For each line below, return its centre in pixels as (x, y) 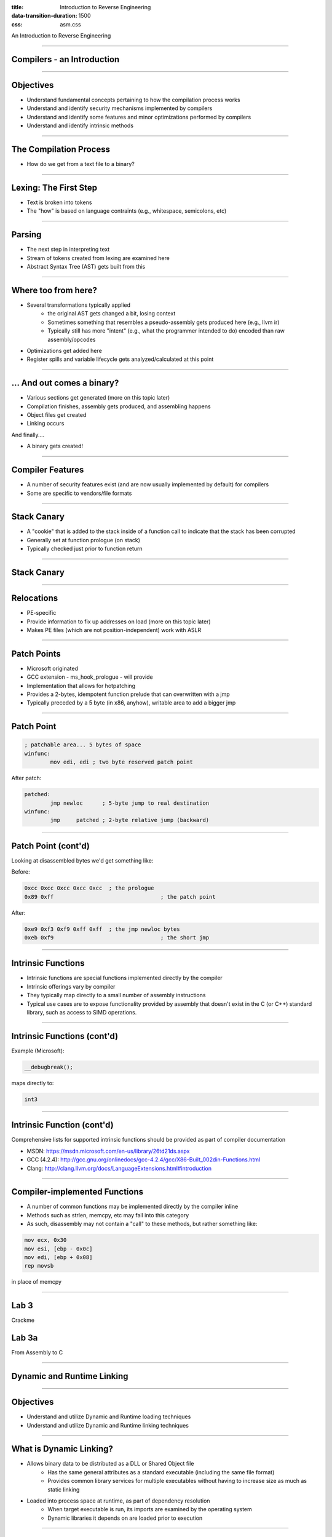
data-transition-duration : (44, 16)
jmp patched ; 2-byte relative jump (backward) (130, 820)
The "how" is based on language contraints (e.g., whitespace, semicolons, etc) (127, 211)
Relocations (35, 599)
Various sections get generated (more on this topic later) (98, 398)
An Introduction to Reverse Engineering (61, 36)
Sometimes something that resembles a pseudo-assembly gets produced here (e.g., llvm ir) (164, 322)
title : (18, 7)
